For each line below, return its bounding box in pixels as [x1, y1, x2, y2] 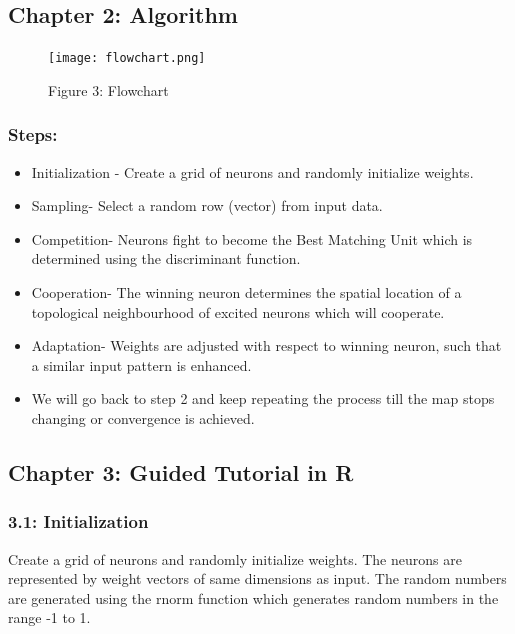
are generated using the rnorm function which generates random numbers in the [8, 587, 499, 608]
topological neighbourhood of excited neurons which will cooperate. [31, 301, 445, 322]
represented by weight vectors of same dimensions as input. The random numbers [8, 568, 507, 589]
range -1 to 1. [8, 607, 91, 628]
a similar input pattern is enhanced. [31, 354, 252, 375]
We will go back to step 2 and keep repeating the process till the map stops [31, 388, 495, 409]
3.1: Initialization [8, 509, 149, 534]
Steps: [8, 122, 58, 147]
